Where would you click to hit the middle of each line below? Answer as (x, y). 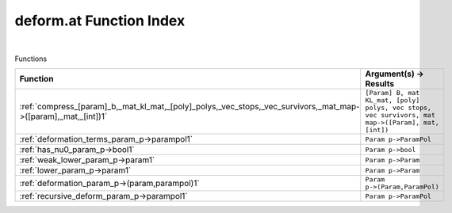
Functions (31, 59)
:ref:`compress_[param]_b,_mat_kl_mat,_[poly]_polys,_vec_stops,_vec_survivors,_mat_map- (190, 107)
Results (380, 84)
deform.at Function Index (100, 21)
